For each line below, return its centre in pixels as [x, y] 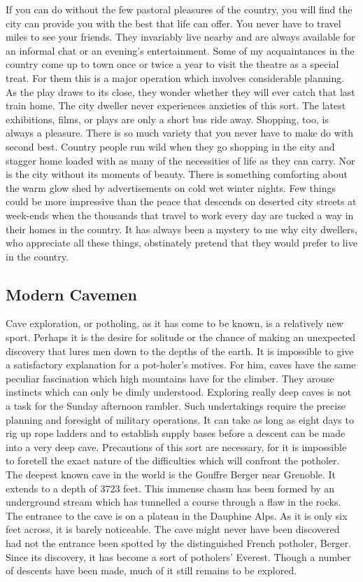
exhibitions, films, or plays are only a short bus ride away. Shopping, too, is [167, 119]
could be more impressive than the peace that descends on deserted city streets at [181, 201]
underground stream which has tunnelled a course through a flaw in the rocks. [173, 502]
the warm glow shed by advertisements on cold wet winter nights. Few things [171, 187]
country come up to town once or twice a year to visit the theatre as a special [172, 64]
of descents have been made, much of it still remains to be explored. [151, 570]
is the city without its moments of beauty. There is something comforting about [177, 174]
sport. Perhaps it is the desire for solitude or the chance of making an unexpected [181, 337]
